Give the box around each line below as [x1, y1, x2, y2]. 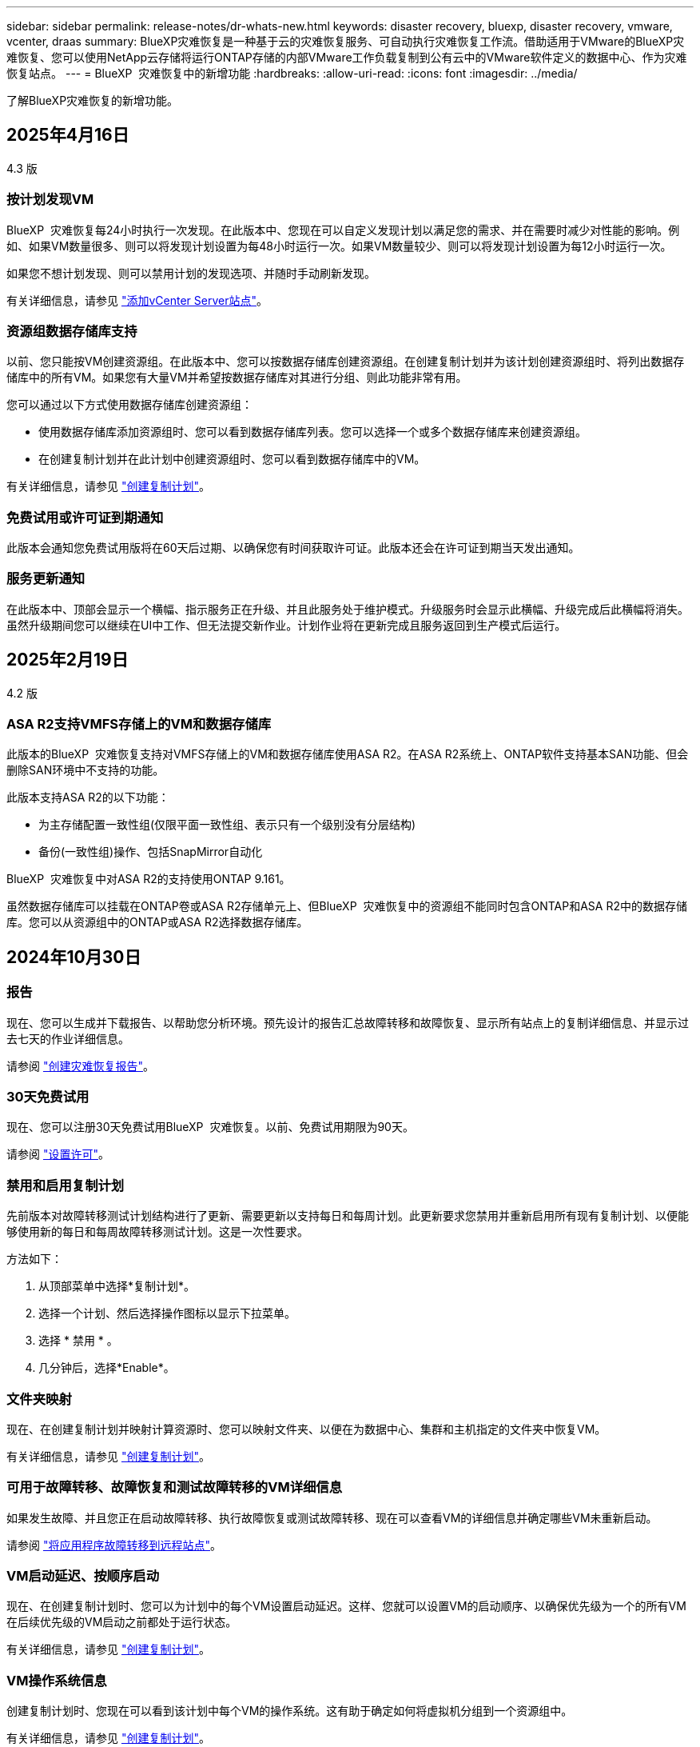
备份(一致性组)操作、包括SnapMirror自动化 [38, 845, 263, 859]
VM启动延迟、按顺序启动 [6, 1568, 160, 1585]
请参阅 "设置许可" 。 [6, 1147, 109, 1161]
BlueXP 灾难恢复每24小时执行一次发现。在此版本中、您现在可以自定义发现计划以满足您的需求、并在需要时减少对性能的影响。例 [6, 222, 680, 237]
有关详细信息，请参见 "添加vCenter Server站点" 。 [6, 293, 268, 307]
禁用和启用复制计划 [6, 1177, 125, 1193]
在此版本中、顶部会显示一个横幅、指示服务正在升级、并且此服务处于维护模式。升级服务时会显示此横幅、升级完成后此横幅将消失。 [6, 602, 689, 616]
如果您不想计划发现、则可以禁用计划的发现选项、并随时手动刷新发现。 [6, 266, 376, 280]
